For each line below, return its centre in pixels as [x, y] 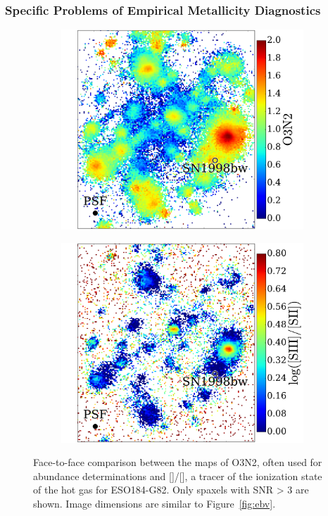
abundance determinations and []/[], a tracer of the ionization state [178, 476]
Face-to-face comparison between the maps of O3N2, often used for [178, 462]
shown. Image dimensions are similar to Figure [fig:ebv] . [154, 503]
